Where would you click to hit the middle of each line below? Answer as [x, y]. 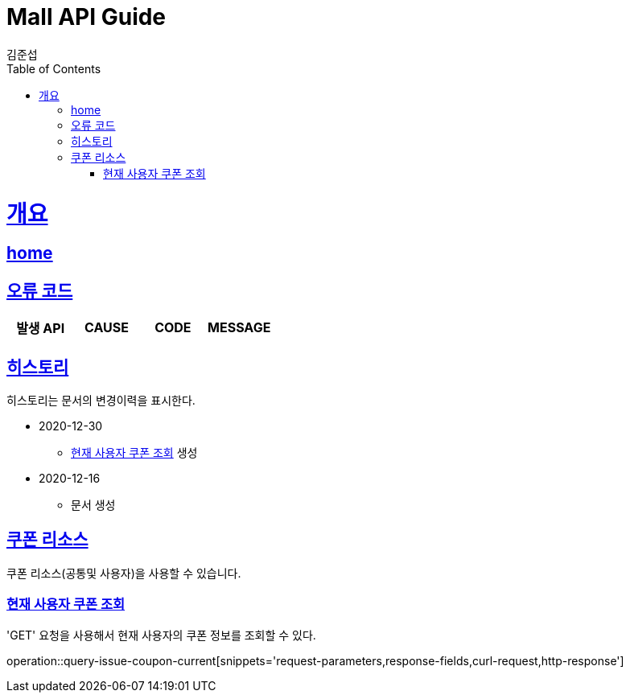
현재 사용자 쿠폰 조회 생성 [134, 452]
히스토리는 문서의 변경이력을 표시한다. [101, 400]
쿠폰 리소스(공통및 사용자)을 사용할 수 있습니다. [124, 573]
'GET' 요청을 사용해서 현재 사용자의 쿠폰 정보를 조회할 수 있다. [161, 635]
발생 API [41, 329]
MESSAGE [239, 328]
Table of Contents [54, 68]
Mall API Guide [86, 17]
